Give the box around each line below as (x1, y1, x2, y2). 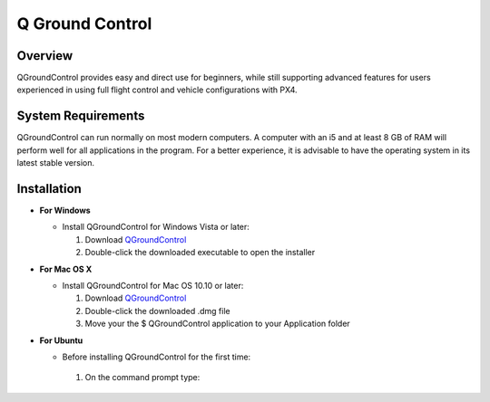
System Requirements (16, 109, 145, 124)
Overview (16, 48, 73, 63)
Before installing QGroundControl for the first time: (62, 351, 251, 362)
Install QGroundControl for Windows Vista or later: (62, 222, 250, 233)
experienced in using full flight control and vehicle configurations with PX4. (16, 84, 299, 95)
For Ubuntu (39, 335, 83, 346)
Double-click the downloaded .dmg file (84, 305, 230, 316)
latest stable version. (16, 158, 95, 168)
